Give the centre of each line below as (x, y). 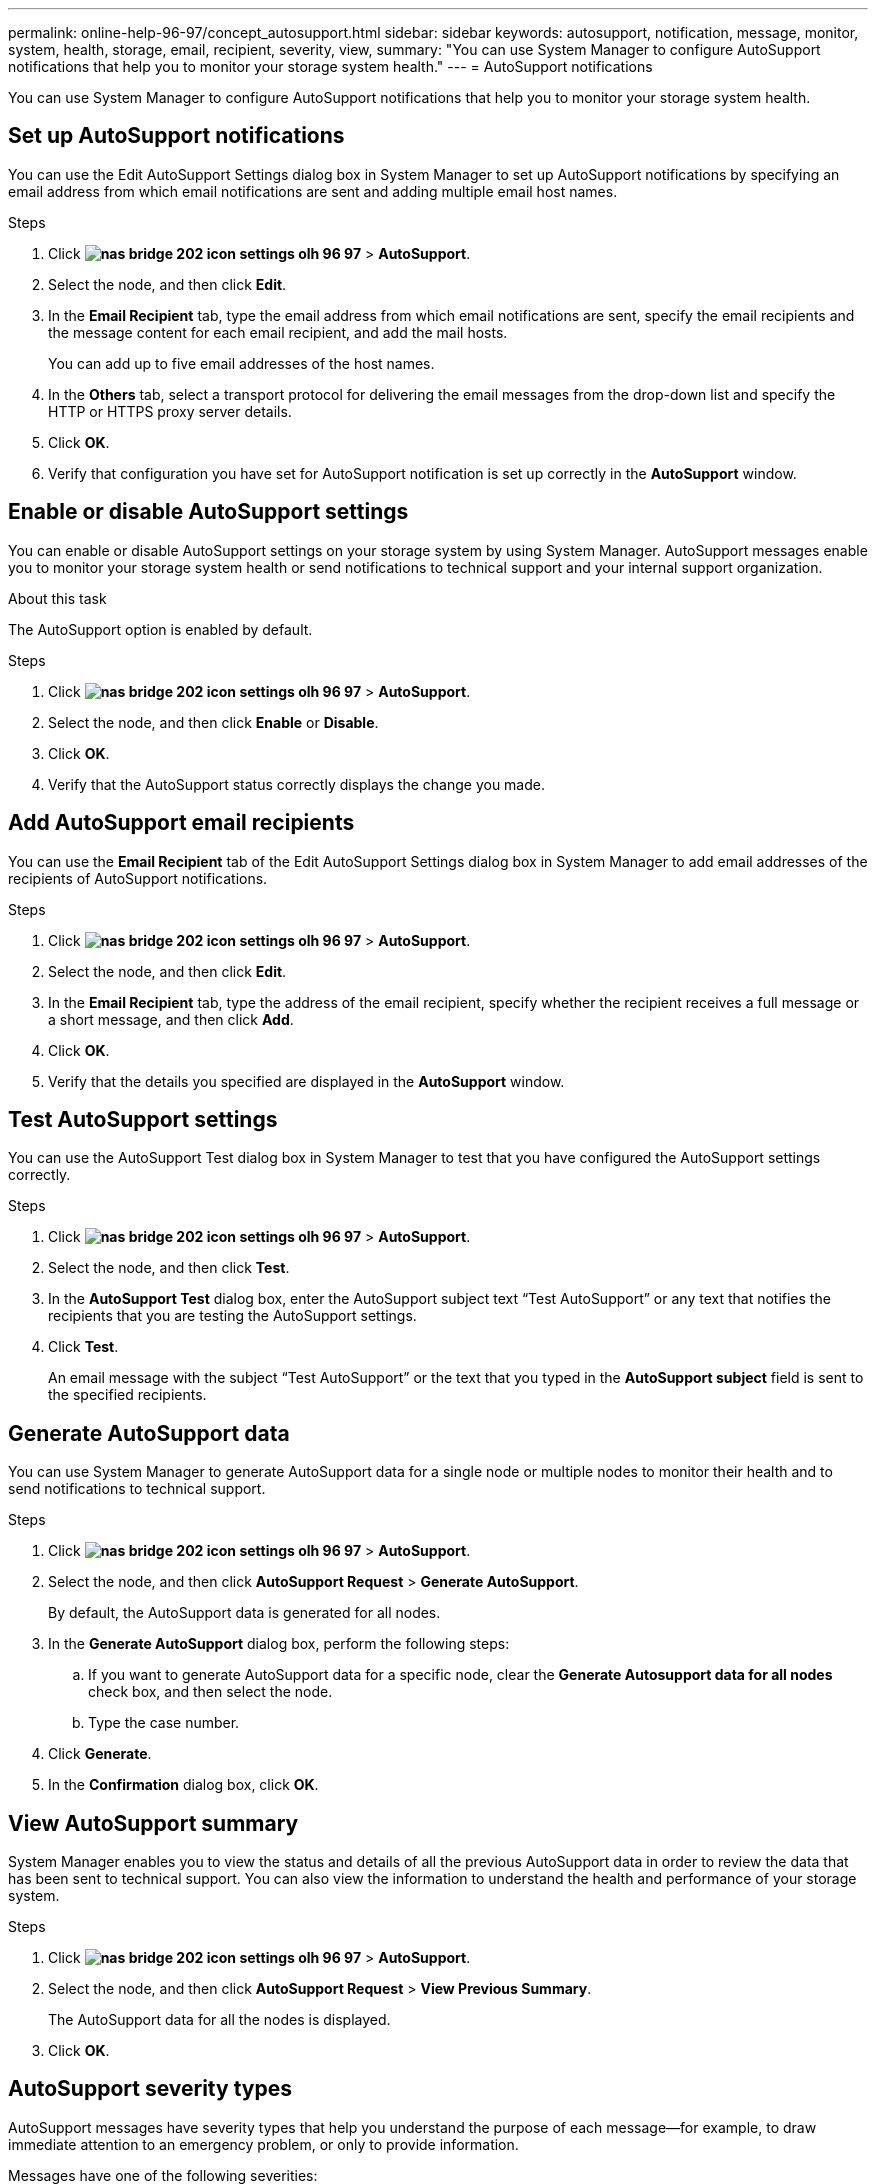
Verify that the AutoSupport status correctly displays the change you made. (296, 784)
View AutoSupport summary (153, 1823)
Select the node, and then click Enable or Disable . (213, 722)
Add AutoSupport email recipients (181, 823)
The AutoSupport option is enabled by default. (160, 629)
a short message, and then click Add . (171, 1019)
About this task (57, 598)
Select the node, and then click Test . (169, 1268)
